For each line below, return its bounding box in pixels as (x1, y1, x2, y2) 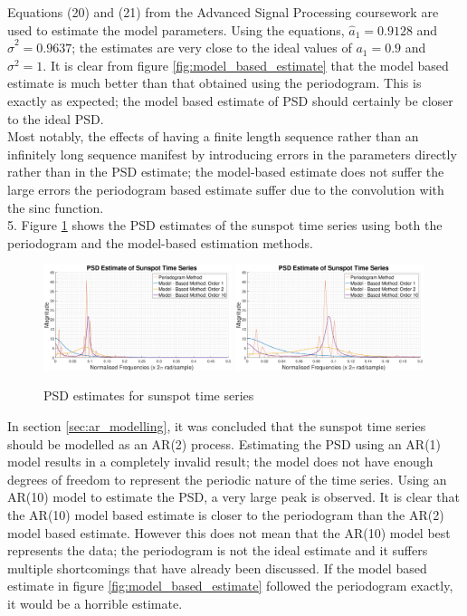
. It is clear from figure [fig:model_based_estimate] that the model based (43, 55, 449, 74)
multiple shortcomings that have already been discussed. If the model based (7, 558, 427, 577)
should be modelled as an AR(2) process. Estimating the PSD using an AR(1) (7, 434, 442, 453)
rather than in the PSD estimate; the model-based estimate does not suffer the (7, 162, 444, 181)
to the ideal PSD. (7, 109, 104, 128)
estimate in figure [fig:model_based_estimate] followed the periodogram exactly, (7, 576, 453, 595)
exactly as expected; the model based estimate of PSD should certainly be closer (7, 91, 453, 110)
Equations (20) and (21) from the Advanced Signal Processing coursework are (7, 3, 439, 21)
